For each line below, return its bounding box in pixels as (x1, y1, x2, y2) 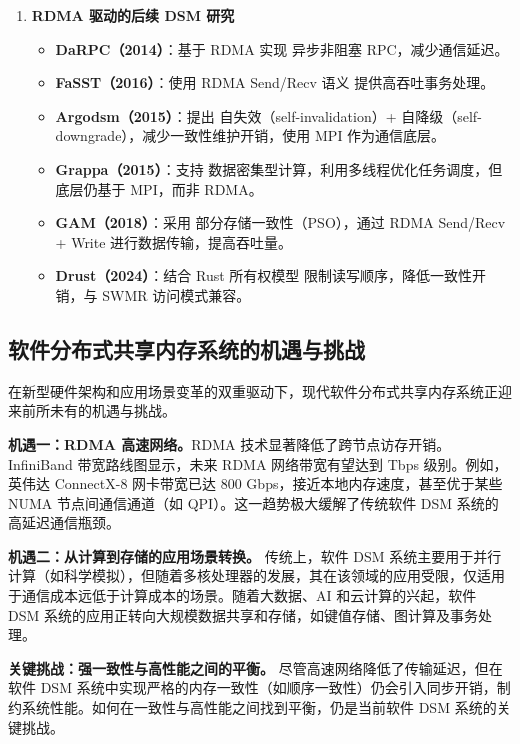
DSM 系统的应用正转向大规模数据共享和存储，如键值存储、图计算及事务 (8, 604, 478, 625)
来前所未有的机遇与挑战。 (8, 400, 176, 421)
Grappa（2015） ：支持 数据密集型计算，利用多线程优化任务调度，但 (55, 158, 503, 179)
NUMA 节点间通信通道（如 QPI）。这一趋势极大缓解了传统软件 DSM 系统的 (8, 492, 499, 513)
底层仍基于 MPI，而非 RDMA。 (55, 178, 263, 199)
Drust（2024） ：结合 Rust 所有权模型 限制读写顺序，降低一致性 (55, 265, 472, 286)
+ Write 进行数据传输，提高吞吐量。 (55, 231, 293, 252)
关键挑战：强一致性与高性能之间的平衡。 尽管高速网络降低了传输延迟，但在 (8, 657, 503, 678)
